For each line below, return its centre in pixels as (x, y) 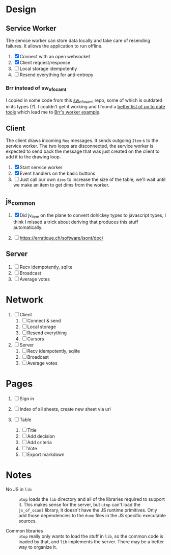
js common (21, 202)
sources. (28, 521)
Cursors (36, 339)
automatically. (28, 227)
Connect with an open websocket (55, 56)
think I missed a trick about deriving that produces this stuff (76, 222)
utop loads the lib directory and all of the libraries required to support (92, 499)
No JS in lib (19, 489)
